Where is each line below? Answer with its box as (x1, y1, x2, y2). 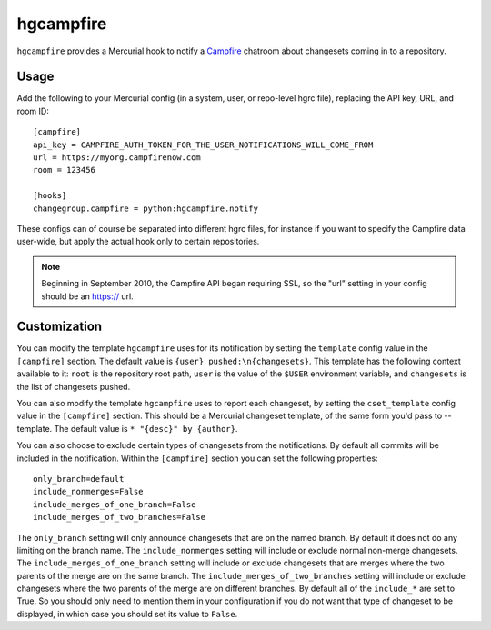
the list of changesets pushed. (16, 381, 131, 392)
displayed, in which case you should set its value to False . (16, 608, 238, 619)
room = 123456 (33, 165, 95, 175)
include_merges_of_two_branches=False (33, 512, 206, 523)
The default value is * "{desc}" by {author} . (54, 423, 238, 434)
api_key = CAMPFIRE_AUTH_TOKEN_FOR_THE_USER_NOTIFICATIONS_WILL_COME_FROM (33, 139, 374, 150)
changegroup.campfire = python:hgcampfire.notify (33, 203, 259, 214)
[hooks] (33, 191, 67, 201)
